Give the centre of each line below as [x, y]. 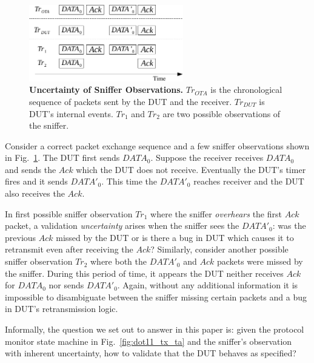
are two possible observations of [222, 113]
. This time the [129, 181]
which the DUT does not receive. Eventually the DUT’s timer [191, 169]
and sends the [31, 169]
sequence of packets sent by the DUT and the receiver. [131, 101]
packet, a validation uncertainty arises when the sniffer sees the [122, 226]
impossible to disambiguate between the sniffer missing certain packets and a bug [156, 297]
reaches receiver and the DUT [249, 181]
